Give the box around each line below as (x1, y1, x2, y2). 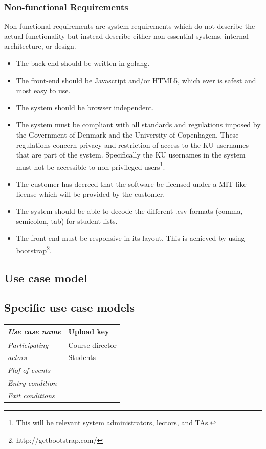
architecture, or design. (4, 40, 76, 51)
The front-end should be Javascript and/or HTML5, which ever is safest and (16, 75, 256, 85)
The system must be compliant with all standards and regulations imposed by (16, 119, 261, 130)
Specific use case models (4, 300, 135, 316)
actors (8, 352, 27, 363)
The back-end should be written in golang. (16, 58, 150, 68)
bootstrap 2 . (16, 243, 52, 255)
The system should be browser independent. (16, 102, 154, 113)
